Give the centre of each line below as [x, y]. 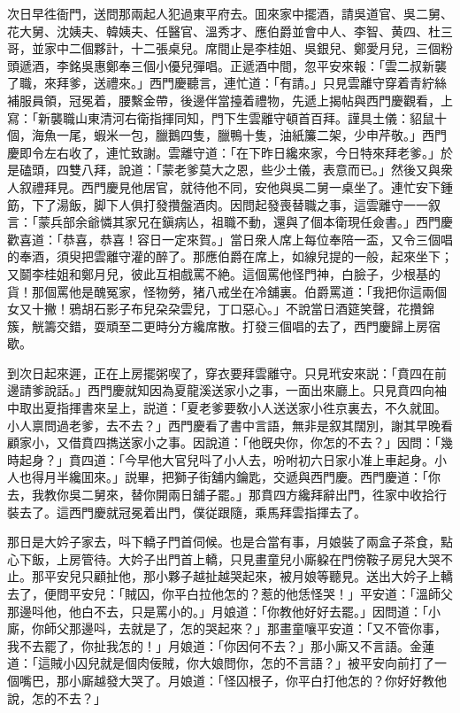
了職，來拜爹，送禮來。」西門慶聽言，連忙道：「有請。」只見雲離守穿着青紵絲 [227, 83]
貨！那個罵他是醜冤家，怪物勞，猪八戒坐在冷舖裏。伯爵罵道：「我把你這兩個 [227, 291]
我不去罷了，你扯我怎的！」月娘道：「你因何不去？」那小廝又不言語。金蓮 [221, 645]
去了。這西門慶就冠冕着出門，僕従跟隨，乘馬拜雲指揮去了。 [192, 511]
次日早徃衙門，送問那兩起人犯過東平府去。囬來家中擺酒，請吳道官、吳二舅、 [230, 13]
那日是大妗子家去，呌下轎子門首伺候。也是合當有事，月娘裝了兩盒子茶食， [224, 542]
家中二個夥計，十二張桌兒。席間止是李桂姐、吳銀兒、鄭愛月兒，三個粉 [248, 48]
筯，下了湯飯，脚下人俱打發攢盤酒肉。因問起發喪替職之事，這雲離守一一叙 [224, 204]
